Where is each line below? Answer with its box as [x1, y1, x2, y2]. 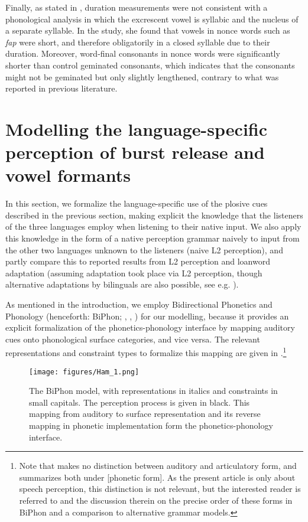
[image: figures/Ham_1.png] [29, 367, 140, 376]
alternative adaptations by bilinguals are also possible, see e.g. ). [5, 278, 239, 291]
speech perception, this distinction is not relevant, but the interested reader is [19, 482, 301, 495]
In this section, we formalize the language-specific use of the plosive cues [5, 197, 268, 210]
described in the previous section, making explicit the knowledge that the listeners [5, 208, 303, 221]
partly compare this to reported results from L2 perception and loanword [5, 255, 270, 267]
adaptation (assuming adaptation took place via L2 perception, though [5, 266, 262, 279]
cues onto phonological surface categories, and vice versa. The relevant [5, 332, 260, 345]
